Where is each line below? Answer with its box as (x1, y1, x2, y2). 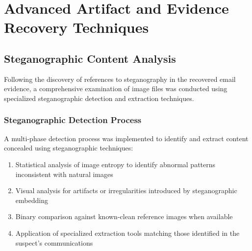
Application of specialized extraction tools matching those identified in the (15, 227, 240, 238)
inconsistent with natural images (15, 169, 113, 179)
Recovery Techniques (4, 17, 149, 37)
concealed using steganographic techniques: (4, 143, 133, 153)
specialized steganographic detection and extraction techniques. (4, 93, 194, 103)
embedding (15, 195, 48, 205)
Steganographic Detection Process (4, 114, 142, 126)
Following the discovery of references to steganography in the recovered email (4, 74, 236, 84)
